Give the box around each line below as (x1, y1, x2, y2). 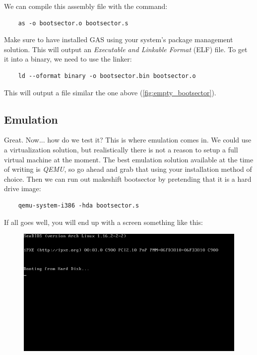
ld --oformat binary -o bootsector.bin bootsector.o (18, 72, 196, 79)
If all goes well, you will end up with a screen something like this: (4, 216, 203, 227)
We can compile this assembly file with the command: (4, 1, 168, 11)
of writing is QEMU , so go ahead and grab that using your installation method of (4, 164, 252, 174)
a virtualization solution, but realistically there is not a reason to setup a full (4, 144, 238, 154)
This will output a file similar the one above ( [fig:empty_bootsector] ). (4, 87, 216, 97)
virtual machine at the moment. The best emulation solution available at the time (4, 154, 254, 164)
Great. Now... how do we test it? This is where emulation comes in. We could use (4, 135, 252, 145)
